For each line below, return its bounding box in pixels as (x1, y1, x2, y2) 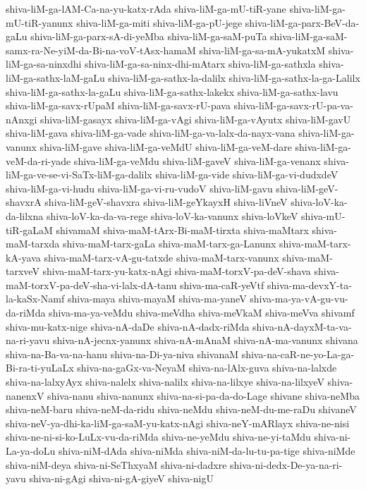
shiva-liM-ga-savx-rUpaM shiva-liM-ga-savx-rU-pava (6, 98, 231, 113)
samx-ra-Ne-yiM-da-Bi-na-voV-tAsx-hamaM (6, 42, 196, 57)
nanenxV (6, 388, 44, 403)
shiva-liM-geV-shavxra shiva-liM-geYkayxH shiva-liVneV (44, 195, 288, 209)
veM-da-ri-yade (6, 153, 71, 168)
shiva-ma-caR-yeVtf (180, 277, 264, 292)
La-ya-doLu (6, 443, 56, 458)
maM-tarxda (6, 236, 60, 251)
